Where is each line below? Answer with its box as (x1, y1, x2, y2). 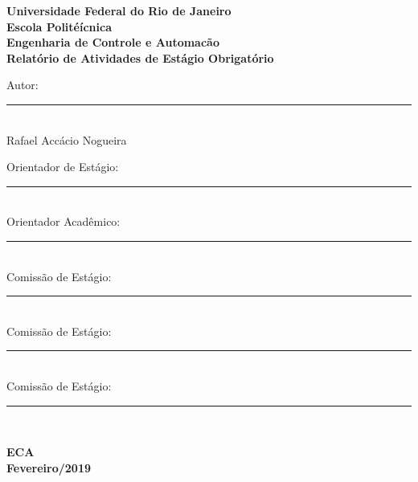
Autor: (6, 76, 39, 93)
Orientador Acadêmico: (6, 213, 121, 230)
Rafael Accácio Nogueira (6, 131, 127, 148)
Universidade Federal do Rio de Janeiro (6, 2, 232, 18)
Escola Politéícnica (6, 18, 112, 35)
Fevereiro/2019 (6, 459, 92, 476)
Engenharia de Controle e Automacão (6, 34, 219, 51)
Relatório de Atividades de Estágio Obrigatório (6, 49, 274, 66)
